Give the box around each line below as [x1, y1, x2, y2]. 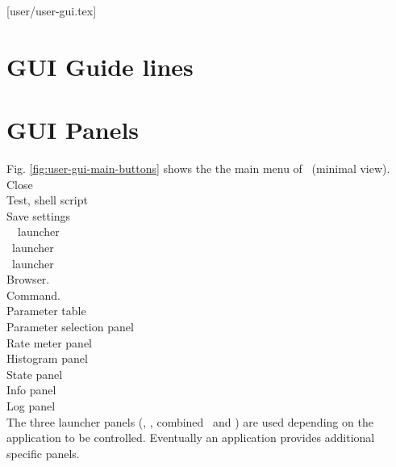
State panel [6, 365, 63, 382]
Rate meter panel [6, 334, 92, 351]
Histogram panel [6, 350, 88, 367]
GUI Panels [6, 113, 140, 146]
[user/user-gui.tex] [6, 2, 97, 19]
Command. [6, 286, 60, 303]
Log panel [6, 398, 56, 414]
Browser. [6, 271, 50, 288]
